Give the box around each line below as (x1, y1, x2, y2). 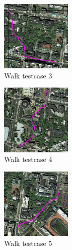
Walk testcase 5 (4, 237, 52, 248)
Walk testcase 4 (4, 154, 52, 164)
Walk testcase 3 (4, 70, 52, 80)
